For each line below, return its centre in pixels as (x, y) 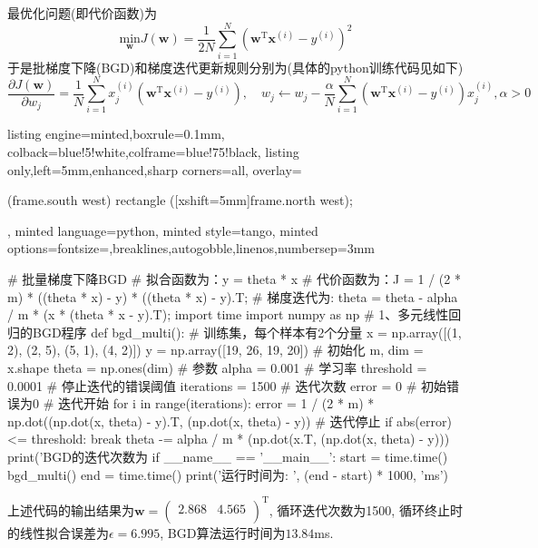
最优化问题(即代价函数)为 (82, 13)
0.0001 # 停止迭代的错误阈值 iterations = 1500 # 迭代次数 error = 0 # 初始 (227, 385)
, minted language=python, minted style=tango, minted (163, 230)
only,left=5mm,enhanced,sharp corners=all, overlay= (155, 169)
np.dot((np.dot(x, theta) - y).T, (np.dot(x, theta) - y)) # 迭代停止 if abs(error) (230, 421)
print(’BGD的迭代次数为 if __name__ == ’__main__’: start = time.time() (228, 456)
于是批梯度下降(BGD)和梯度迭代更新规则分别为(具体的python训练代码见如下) (235, 67)
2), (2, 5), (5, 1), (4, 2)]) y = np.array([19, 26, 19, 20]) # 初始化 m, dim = (215, 350)
